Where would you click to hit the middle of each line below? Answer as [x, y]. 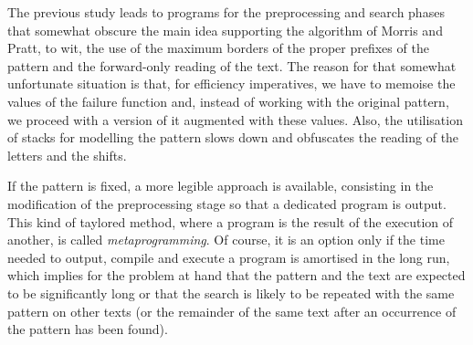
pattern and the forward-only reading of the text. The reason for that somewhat [232, 65]
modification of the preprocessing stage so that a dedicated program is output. [227, 203]
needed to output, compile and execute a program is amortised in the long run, [229, 257]
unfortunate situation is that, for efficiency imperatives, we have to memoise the [231, 84]
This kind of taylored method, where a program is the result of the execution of [231, 221]
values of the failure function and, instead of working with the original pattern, [228, 101]
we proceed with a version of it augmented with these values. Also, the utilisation [235, 119]
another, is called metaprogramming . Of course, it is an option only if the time [226, 240]
